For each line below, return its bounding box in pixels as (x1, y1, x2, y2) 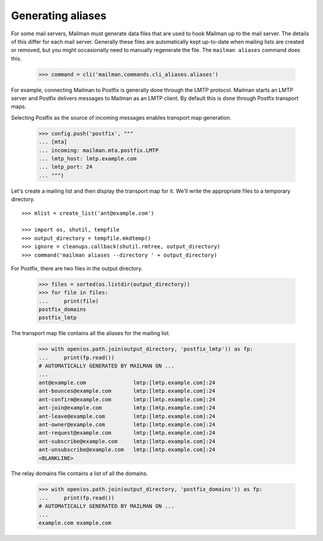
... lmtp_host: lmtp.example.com (38, 156, 137, 162)
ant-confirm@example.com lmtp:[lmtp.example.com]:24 (38, 396, 215, 403)
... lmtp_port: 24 (38, 163, 93, 171)
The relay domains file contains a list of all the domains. (11, 470, 148, 477)
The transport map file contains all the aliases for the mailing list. (11, 330, 170, 337)
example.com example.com (38, 519, 112, 527)
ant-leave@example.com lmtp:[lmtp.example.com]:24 (38, 413, 215, 420)
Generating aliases (11, 9, 107, 22)
